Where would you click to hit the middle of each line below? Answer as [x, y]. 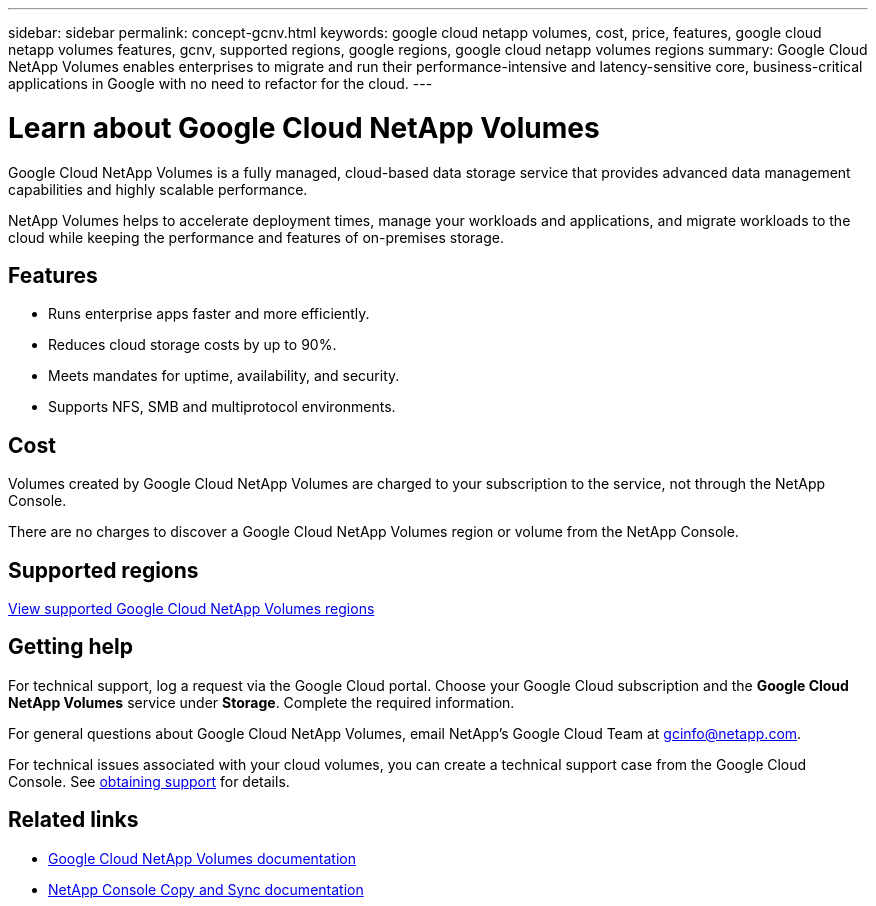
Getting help [70, 647]
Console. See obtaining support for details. [149, 781]
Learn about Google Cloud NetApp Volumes [304, 127]
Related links [73, 820]
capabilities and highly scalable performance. [158, 189]
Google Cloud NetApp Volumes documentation [202, 858]
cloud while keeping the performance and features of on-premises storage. [256, 237]
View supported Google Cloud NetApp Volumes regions [191, 609]
